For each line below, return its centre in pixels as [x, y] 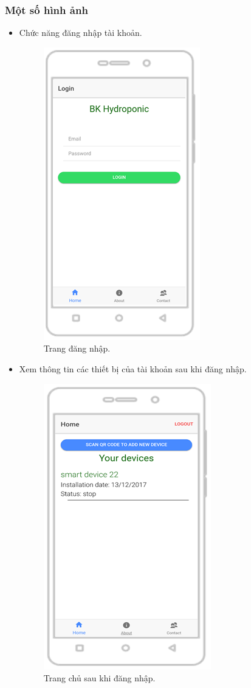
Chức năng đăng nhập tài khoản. [81, 33]
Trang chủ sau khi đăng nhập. [99, 678]
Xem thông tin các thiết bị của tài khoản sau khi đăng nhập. [133, 369]
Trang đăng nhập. [77, 348]
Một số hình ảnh [46, 9]
